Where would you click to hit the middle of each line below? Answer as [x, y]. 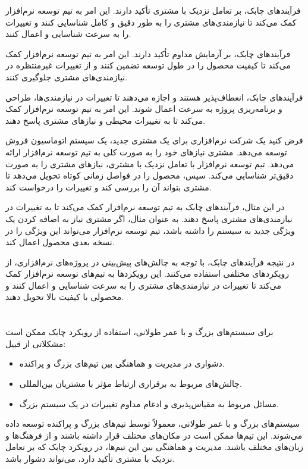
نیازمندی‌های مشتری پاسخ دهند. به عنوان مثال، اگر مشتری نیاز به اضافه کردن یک [149, 218]
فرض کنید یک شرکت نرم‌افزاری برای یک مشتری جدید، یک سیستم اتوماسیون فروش [154, 140]
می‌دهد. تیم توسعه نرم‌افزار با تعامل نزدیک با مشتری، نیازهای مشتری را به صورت [150, 163]
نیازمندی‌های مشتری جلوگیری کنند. [67, 76]
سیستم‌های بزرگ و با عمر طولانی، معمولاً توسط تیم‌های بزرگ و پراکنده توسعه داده [153, 423]
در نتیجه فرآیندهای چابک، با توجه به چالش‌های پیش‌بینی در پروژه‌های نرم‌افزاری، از [150, 262]
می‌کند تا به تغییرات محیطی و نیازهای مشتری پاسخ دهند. [106, 120]
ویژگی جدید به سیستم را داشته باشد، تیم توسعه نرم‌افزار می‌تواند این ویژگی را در [150, 230]
